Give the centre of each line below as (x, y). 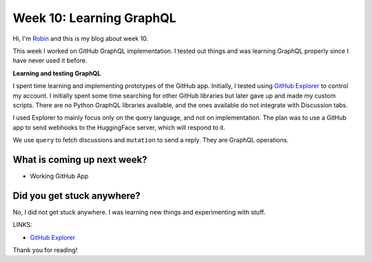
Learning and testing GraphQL (57, 73)
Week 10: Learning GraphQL (95, 18)
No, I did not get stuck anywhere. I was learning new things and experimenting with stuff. (139, 212)
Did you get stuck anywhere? (77, 196)
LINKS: (22, 225)
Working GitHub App (59, 176)
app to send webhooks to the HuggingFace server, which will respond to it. (119, 127)
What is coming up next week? (80, 159)
